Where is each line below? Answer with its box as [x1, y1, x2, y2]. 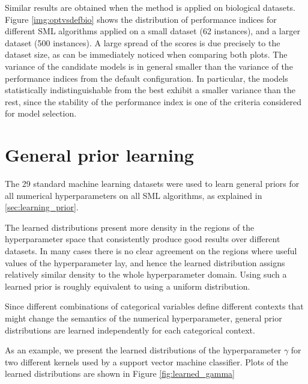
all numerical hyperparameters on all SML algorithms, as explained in [5, 189, 262, 201]
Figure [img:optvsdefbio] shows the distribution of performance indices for [5, 13, 277, 25]
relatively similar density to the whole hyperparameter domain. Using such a [5, 268, 287, 281]
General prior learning [5, 142, 194, 167]
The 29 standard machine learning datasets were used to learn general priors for [5, 177, 300, 190]
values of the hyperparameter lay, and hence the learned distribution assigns [5, 256, 285, 269]
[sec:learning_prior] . [5, 201, 79, 213]
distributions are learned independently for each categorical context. [5, 323, 255, 336]
